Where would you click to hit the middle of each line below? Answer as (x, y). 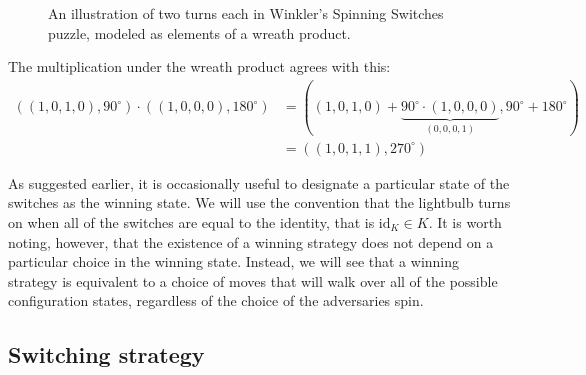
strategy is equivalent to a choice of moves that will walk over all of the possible (253, 280)
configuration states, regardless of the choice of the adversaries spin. (216, 300)
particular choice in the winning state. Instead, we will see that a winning (234, 261)
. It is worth (465, 221)
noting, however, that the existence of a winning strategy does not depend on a (251, 241)
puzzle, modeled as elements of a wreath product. (199, 32)
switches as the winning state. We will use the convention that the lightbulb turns (259, 202)
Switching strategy (106, 354)
